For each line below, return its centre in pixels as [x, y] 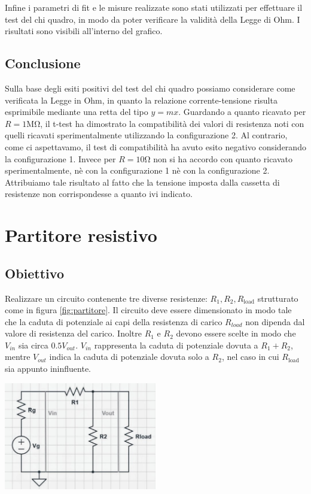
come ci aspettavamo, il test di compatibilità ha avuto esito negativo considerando [155, 146]
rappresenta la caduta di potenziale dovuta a [176, 345]
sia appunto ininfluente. [48, 369]
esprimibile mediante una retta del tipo [77, 112]
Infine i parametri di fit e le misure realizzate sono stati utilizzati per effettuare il [154, 7]
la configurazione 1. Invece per [60, 158]
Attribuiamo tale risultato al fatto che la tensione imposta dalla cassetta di [142, 182]
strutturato [278, 298]
